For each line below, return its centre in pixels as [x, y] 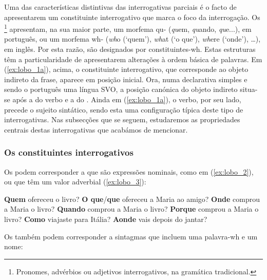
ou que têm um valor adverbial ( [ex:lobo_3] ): [75, 182]
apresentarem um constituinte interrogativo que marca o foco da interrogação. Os [132, 17]
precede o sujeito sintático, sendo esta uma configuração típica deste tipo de [124, 109]
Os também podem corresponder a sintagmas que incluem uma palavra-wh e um [131, 236]
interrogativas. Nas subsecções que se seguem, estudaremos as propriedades [122, 119]
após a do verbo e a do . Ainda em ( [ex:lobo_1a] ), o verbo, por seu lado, [127, 99]
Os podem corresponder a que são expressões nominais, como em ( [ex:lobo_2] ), [129, 171]
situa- [249, 89]
